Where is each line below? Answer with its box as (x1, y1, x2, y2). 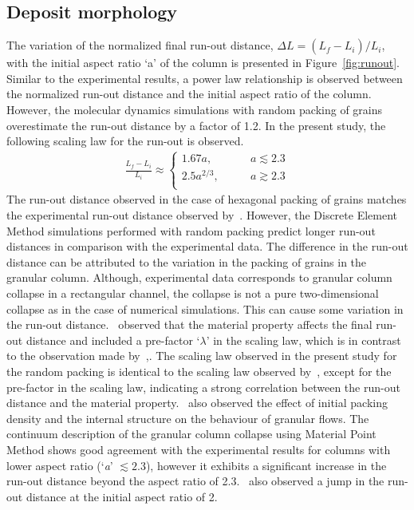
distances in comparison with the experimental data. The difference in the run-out (6, 238, 408, 255)
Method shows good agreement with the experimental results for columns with (6, 441, 391, 457)
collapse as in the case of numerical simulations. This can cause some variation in (6, 300, 404, 317)
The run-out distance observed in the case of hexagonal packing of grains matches (6, 191, 407, 208)
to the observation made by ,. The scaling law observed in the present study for (6, 347, 397, 364)
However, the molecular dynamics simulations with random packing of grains (6, 101, 383, 117)
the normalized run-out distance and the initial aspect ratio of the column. (6, 85, 372, 102)
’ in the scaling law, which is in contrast (206, 331, 401, 348)
